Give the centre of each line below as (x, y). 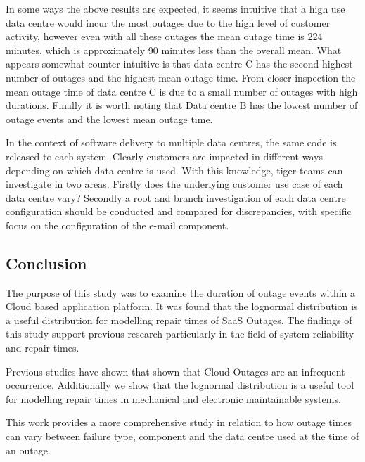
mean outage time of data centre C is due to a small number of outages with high (182, 91)
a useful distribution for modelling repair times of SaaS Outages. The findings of (179, 320)
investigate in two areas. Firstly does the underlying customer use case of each (174, 184)
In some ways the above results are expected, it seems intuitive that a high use (175, 8)
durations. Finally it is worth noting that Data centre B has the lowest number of (182, 105)
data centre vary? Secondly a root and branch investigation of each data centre (176, 197)
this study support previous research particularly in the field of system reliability (180, 334)
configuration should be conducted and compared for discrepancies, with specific (179, 211)
